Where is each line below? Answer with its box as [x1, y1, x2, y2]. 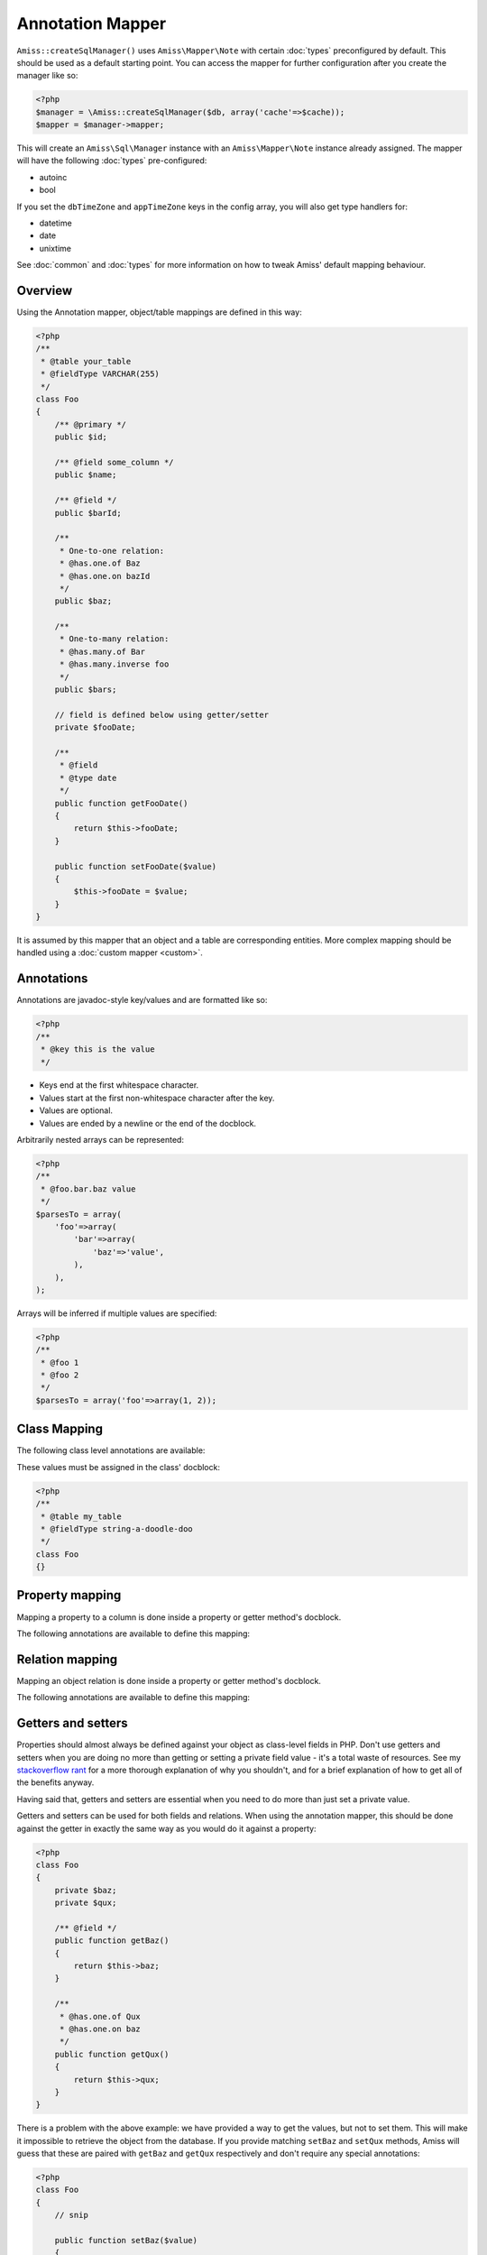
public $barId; [54, 508, 122, 518]
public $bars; [54, 685, 117, 695]
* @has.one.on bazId [59, 571, 151, 581]
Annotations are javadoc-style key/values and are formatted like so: [16, 995, 268, 1006]
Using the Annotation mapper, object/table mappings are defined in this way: [16, 307, 302, 318]
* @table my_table [41, 1511, 122, 1522]
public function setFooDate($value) [54, 861, 216, 871]
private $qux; [54, 1898, 117, 1908]
